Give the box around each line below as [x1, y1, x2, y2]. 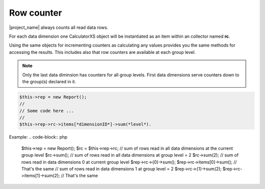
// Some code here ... [19, 108, 74, 114]
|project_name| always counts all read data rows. [9, 24, 108, 30]
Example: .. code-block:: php [9, 134, 68, 140]
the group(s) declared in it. [22, 78, 76, 84]
